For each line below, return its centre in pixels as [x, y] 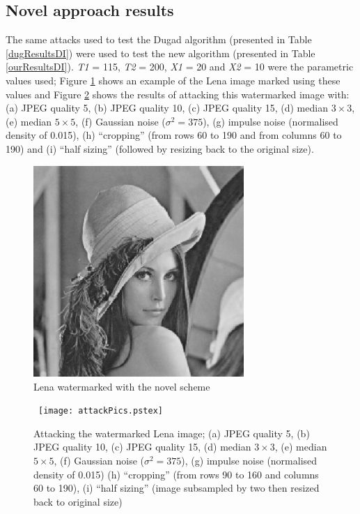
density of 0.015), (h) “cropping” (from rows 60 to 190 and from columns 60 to [174, 135]
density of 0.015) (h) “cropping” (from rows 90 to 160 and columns [176, 474]
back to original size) [78, 501]
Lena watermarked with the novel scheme [122, 386]
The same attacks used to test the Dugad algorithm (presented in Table [159, 39]
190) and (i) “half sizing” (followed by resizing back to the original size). [160, 148]
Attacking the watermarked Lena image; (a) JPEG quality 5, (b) [172, 433]
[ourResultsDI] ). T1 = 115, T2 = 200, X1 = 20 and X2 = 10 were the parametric [180, 67]
